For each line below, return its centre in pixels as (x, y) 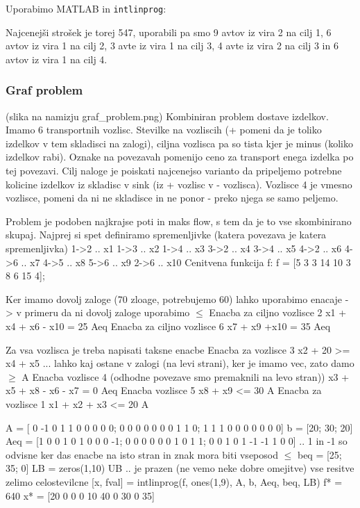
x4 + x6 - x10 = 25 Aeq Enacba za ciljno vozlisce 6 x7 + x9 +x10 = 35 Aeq (168, 326)
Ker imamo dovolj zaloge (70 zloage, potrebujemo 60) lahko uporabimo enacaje (174, 298)
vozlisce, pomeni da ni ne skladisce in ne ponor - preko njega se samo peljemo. (172, 198)
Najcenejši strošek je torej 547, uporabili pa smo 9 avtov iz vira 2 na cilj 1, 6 (169, 32)
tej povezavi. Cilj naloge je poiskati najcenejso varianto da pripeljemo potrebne (174, 171)
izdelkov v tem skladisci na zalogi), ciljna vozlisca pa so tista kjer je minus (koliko (179, 143)
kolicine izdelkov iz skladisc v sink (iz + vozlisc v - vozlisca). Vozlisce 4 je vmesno (179, 184)
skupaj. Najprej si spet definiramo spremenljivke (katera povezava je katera (166, 235)
